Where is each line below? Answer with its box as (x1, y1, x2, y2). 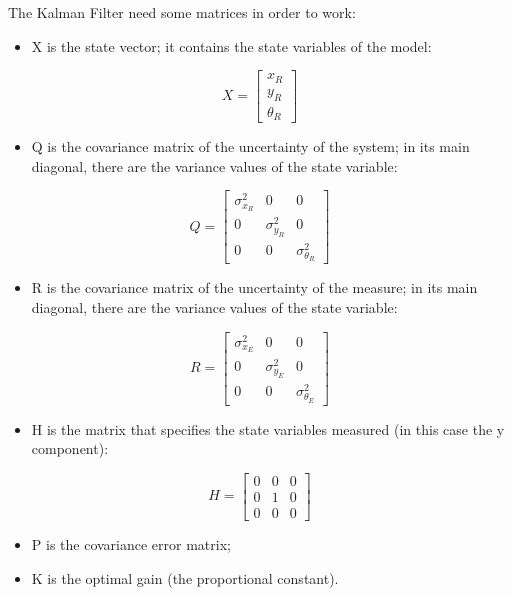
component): (31, 438, 109, 459)
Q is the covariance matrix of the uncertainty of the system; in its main (31, 136, 470, 156)
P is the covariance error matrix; (31, 533, 231, 554)
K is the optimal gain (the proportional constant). (31, 567, 339, 588)
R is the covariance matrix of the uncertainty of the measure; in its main (31, 277, 478, 298)
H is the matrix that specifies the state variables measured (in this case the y (31, 418, 505, 439)
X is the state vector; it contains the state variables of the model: (31, 35, 432, 56)
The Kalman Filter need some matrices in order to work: (8, 2, 356, 22)
